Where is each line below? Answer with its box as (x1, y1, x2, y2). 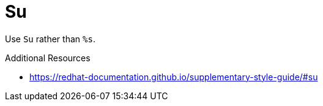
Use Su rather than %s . (5, 33, 95, 44)
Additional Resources (5, 52, 91, 63)
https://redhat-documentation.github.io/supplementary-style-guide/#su (29, 71, 318, 82)
